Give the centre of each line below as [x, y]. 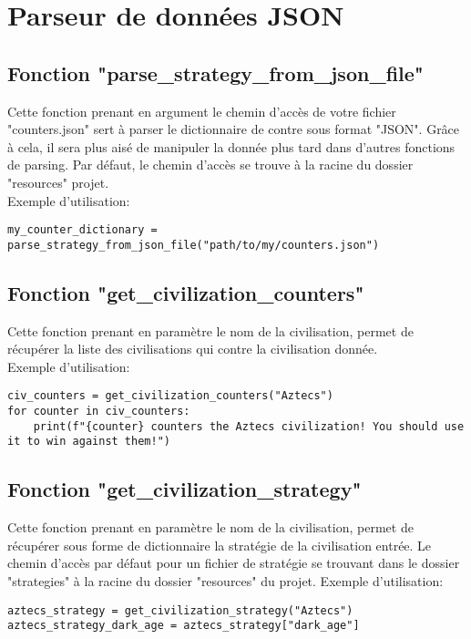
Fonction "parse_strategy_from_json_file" [215, 72]
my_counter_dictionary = [82, 230]
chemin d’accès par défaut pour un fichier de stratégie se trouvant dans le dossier [234, 563]
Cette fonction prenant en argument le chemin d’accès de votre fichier [202, 111]
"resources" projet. [58, 182]
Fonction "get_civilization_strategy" [184, 489]
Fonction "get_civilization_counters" [186, 292]
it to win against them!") [89, 442]
